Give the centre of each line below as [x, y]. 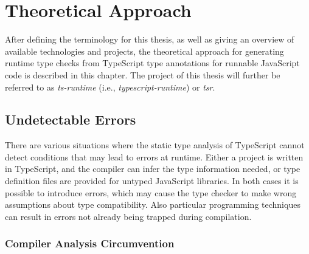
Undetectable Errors [71, 119]
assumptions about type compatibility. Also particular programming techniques [153, 204]
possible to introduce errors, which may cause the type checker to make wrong [151, 192]
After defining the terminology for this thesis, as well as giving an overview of [150, 39]
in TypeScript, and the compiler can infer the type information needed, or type [153, 169]
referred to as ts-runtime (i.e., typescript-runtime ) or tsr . [110, 87]
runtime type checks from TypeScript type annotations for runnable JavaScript [152, 63]
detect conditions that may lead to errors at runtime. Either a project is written [154, 156]
